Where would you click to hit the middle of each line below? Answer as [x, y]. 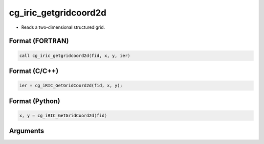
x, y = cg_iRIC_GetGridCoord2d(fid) [63, 115]
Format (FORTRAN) [39, 41]
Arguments [27, 131]
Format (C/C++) [34, 71]
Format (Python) [35, 101]
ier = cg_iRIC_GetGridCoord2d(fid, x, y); [71, 86]
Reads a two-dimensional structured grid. [63, 27]
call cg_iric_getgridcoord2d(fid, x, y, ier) [75, 55]
